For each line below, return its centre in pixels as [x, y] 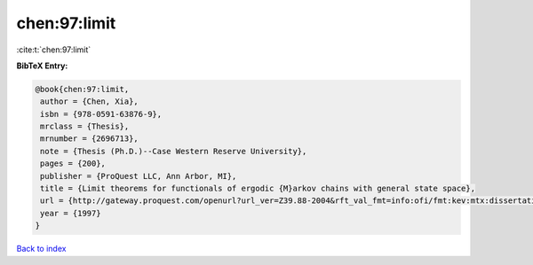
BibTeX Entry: [42, 66]
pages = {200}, [73, 164]
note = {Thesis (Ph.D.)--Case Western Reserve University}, [174, 151]
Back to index [41, 249]
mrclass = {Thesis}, [85, 127]
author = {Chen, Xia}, [90, 101]
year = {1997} [71, 213]
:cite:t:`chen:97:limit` [54, 50]
